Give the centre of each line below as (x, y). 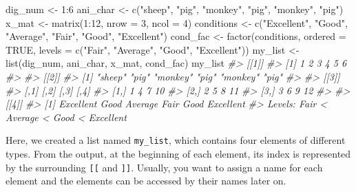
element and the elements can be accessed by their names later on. (146, 181)
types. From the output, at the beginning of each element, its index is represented (178, 153)
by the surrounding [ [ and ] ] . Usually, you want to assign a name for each (164, 167)
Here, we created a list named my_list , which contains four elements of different (176, 140)
